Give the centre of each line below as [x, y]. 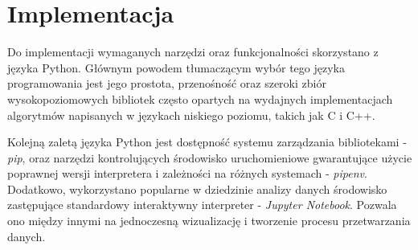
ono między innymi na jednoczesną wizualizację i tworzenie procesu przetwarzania [209, 221]
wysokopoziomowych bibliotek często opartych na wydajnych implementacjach [200, 98]
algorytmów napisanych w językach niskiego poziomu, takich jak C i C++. [191, 115]
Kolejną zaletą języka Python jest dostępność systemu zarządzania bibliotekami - [207, 142]
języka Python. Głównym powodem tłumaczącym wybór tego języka [176, 67]
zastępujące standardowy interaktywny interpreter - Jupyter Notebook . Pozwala [202, 205]
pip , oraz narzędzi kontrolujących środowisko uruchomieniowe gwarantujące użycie [210, 157]
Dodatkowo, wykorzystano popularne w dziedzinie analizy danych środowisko [197, 189]
